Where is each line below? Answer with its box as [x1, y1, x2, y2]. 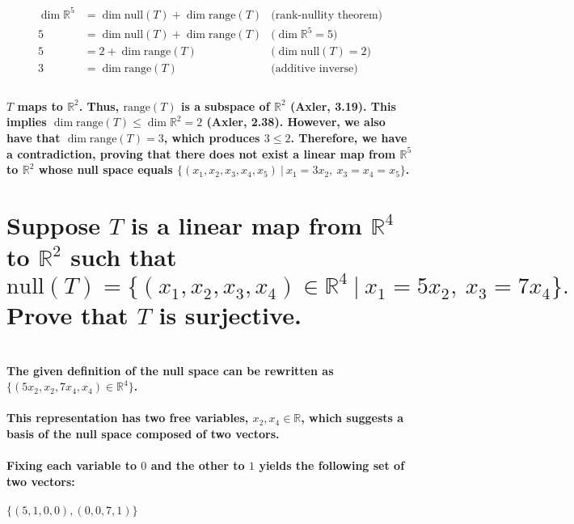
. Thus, [78, 97, 120, 114]
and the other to [150, 457, 245, 474]
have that [6, 129, 61, 146]
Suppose [6, 208, 101, 241]
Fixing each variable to [6, 457, 137, 474]
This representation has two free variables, [6, 409, 249, 426]
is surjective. [158, 298, 302, 332]
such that [70, 240, 177, 273]
